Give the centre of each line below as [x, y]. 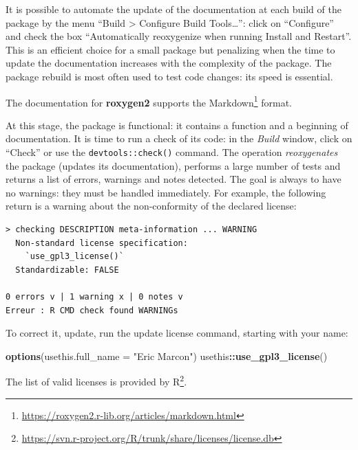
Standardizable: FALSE [67, 270]
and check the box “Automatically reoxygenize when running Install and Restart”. [179, 36]
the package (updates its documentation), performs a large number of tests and [173, 165]
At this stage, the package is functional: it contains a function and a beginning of [177, 125]
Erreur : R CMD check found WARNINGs [92, 310]
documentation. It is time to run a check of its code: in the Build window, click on [179, 138]
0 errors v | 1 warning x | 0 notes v [94, 297]
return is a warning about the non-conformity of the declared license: [151, 206]
